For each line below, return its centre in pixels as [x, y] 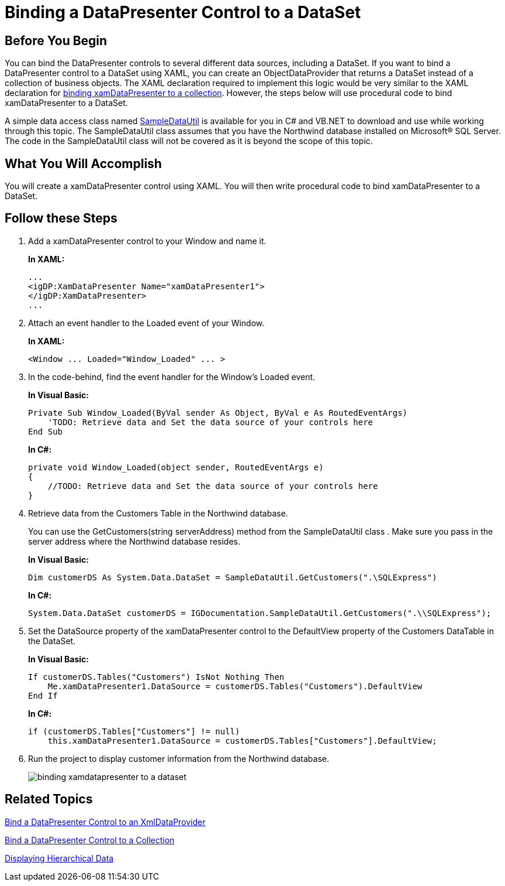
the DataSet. [52, 641]
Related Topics [49, 799]
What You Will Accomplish [83, 163]
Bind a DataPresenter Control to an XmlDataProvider [105, 822]
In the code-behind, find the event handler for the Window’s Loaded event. [172, 377]
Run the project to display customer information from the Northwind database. [179, 758]
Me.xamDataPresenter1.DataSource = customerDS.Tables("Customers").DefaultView [235, 686]
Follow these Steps [61, 218]
